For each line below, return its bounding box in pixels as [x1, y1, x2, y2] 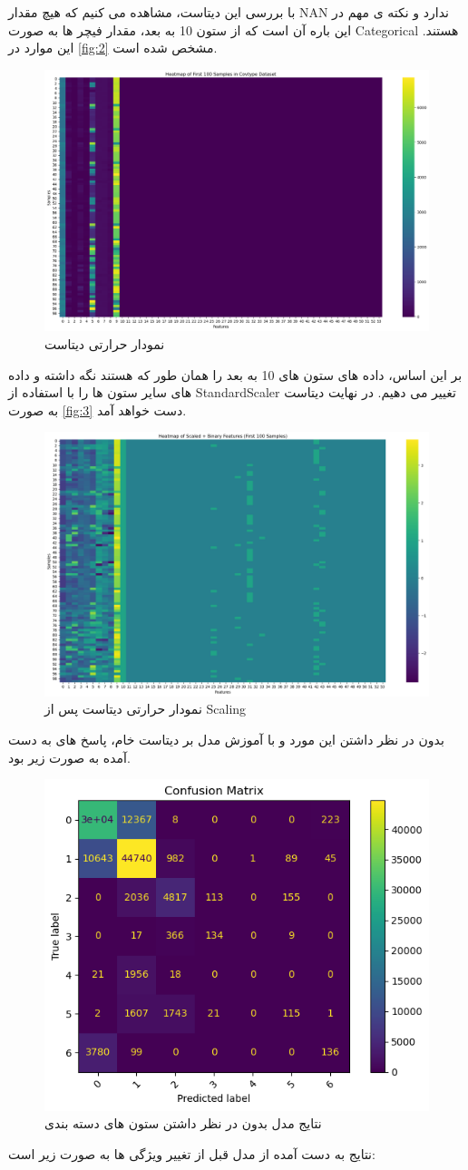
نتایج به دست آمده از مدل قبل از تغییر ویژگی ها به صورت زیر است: [8, 1145, 375, 1164]
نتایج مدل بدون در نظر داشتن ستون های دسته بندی [44, 1114, 322, 1133]
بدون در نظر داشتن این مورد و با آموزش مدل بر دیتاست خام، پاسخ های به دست [8, 730, 444, 749]
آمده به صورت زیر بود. [8, 747, 131, 766]
